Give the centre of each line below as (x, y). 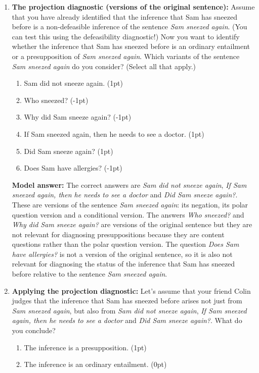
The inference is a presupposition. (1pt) (85, 347)
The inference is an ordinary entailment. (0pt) (95, 364)
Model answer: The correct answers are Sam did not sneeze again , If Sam (129, 184)
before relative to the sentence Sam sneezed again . (90, 274)
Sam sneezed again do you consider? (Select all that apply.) (104, 66)
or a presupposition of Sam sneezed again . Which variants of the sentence (126, 56)
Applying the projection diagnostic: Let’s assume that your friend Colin (131, 290)
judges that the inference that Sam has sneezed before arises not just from (127, 301)
